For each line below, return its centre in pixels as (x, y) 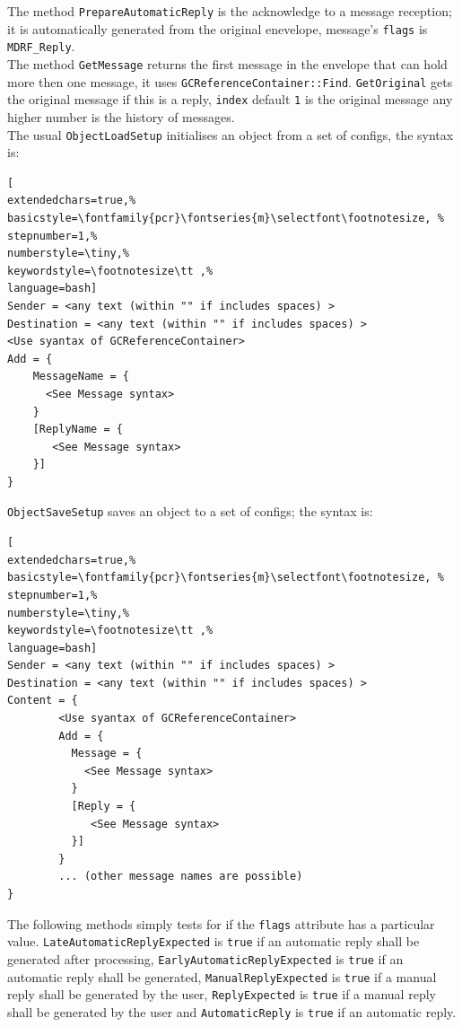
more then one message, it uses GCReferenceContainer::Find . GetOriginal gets (230, 81)
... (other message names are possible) (181, 877)
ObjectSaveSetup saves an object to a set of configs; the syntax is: (190, 511)
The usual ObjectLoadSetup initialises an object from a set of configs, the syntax (231, 134)
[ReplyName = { (78, 430)
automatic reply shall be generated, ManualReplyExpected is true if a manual (222, 976)
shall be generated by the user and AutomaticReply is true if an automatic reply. (232, 1011)
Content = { (43, 701)
